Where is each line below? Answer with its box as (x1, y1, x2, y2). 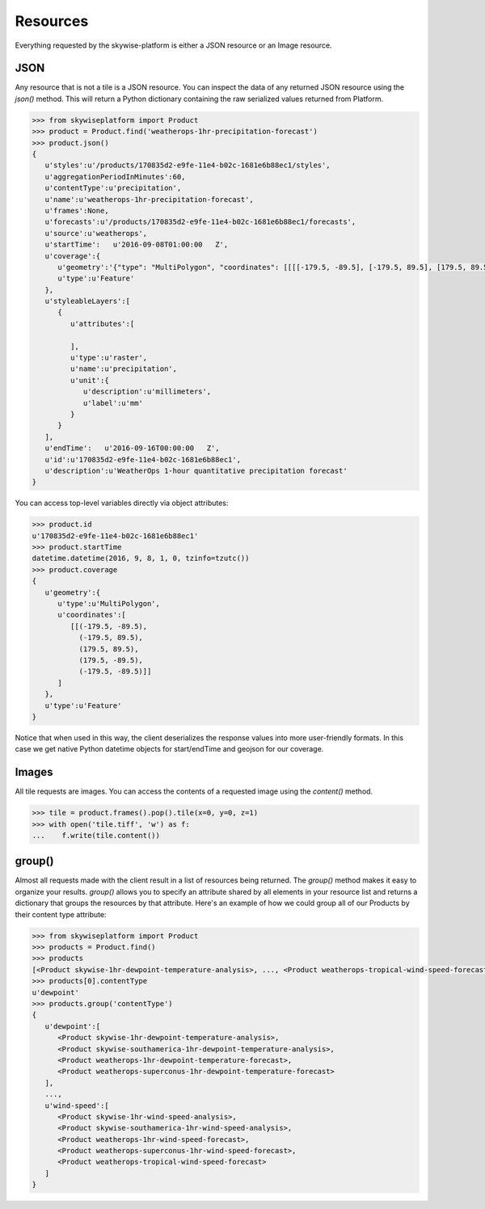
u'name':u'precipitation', (70, 364, 178, 373)
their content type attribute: (15, 909, 107, 919)
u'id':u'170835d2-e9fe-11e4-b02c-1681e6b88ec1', (44, 455, 242, 464)
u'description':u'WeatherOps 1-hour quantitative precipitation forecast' (44, 465, 348, 475)
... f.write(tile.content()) (32, 831, 161, 840)
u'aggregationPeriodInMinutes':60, (44, 172, 186, 181)
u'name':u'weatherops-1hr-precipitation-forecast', (44, 195, 254, 204)
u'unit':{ (70, 376, 109, 385)
